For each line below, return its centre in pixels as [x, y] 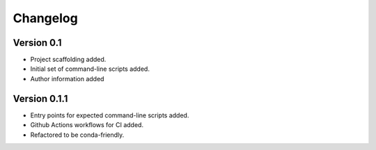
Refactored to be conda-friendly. [77, 135]
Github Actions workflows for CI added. [87, 125]
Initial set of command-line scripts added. [90, 69]
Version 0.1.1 [40, 98]
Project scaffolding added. [68, 60]
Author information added [67, 78]
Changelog [45, 18]
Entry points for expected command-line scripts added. [110, 115]
